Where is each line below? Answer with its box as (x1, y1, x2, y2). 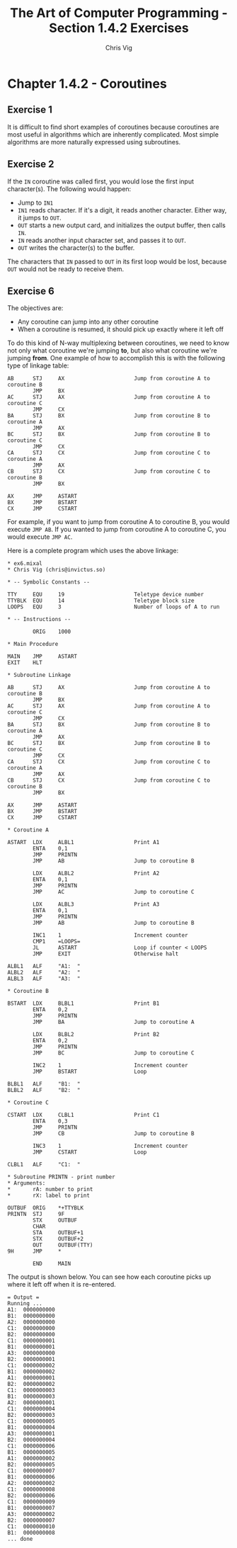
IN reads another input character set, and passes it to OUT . (17, 236, 186, 244)
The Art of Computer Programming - (10, 5, 228, 21)
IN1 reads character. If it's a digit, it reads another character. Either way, (17, 205, 227, 214)
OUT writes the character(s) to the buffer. (17, 243, 135, 252)
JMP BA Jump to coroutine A (33, 1018, 195, 1026)
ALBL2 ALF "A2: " (7, 969, 81, 977)
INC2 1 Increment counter (33, 1062, 189, 1069)
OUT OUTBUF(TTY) (33, 1241, 93, 1249)
